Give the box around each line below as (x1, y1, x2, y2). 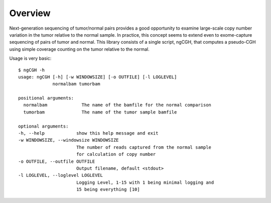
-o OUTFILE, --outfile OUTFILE (18, 158, 95, 164)
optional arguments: (18, 123, 69, 129)
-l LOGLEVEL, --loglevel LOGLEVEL (18, 172, 103, 178)
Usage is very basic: (9, 55, 52, 61)
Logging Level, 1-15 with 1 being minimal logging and (76, 179, 214, 185)
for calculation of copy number (76, 151, 156, 157)
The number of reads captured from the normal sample (76, 144, 212, 150)
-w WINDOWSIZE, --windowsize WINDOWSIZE (18, 137, 119, 143)
